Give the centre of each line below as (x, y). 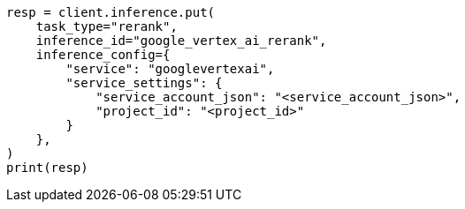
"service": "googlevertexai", (170, 69)
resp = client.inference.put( (111, 12)
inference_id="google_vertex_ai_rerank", (181, 41)
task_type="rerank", (107, 26)
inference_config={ (103, 55)
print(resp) (47, 168)
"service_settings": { (144, 83)
